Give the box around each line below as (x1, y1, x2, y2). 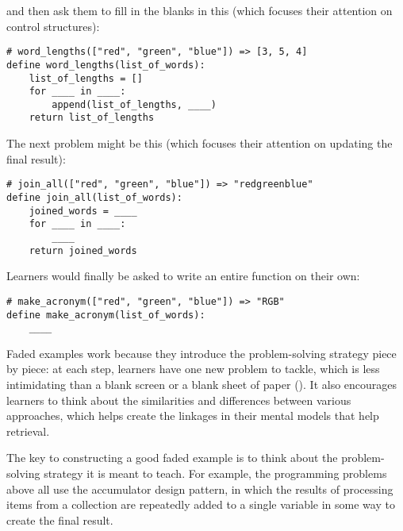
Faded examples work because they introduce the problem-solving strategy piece (6, 344, 397, 361)
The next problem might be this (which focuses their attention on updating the (6, 135, 393, 152)
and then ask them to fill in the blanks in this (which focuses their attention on (6, 2, 393, 18)
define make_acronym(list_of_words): (6, 309, 205, 321)
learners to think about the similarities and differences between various (6, 391, 351, 408)
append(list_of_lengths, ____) (52, 98, 217, 110)
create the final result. (6, 511, 113, 528)
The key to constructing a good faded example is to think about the (6, 449, 338, 466)
